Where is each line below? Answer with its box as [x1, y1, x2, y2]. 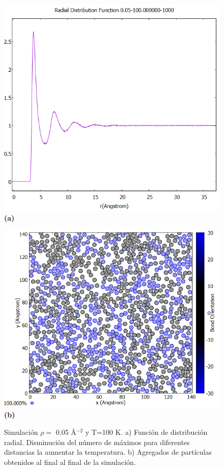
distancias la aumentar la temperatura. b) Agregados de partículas [4, 447, 212, 457]
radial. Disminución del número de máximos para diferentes [4, 436, 190, 447]
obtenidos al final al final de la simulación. [4, 456, 136, 467]
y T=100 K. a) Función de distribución [85, 426, 208, 437]
